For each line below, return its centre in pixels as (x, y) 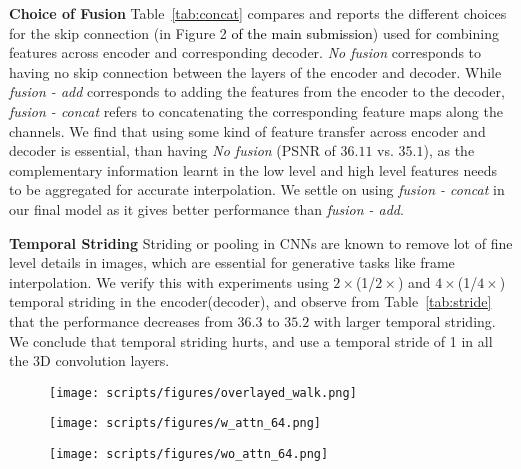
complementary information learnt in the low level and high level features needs (253, 169)
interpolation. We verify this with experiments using (169, 281)
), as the (449, 150)
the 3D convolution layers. (89, 360)
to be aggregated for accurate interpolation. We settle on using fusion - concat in (257, 189)
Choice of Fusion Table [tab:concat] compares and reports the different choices (258, 13)
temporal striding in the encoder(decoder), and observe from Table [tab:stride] (250, 301)
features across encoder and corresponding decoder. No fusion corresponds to (245, 52)
